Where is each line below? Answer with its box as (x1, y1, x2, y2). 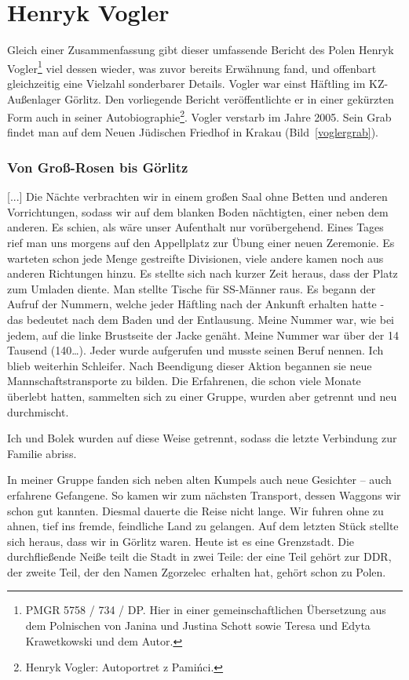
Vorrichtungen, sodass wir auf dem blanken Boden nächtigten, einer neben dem (7, 203, 389, 220)
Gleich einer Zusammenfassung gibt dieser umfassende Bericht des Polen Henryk (7, 42, 394, 58)
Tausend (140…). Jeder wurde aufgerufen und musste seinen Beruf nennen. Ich (7, 342, 384, 358)
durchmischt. (7, 403, 69, 420)
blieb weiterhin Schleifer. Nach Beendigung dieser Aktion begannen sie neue (7, 357, 372, 373)
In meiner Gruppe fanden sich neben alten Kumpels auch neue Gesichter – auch (7, 471, 392, 488)
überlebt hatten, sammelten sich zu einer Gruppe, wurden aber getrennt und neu (7, 387, 397, 404)
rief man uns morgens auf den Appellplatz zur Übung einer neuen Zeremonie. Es (7, 235, 395, 250)
